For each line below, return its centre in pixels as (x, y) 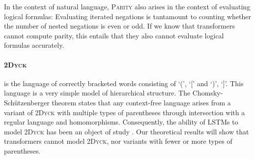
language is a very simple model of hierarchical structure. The (97, 93)
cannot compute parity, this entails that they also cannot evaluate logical (114, 35)
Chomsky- (208, 93)
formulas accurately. (34, 45)
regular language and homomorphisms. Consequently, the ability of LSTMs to (121, 122)
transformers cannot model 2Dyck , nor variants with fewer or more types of (118, 141)
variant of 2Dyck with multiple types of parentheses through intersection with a (125, 112)
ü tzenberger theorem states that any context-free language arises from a (123, 102)
